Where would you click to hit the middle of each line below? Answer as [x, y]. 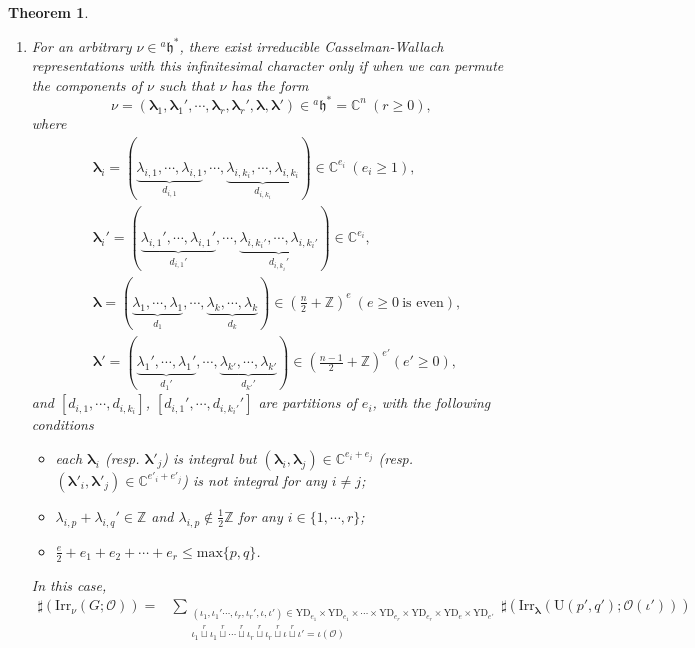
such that [186, 84]
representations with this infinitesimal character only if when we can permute [267, 65]
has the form [270, 84]
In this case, [69, 584]
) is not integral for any [254, 479]
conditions [62, 424]
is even [423, 302]
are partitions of [307, 402]
